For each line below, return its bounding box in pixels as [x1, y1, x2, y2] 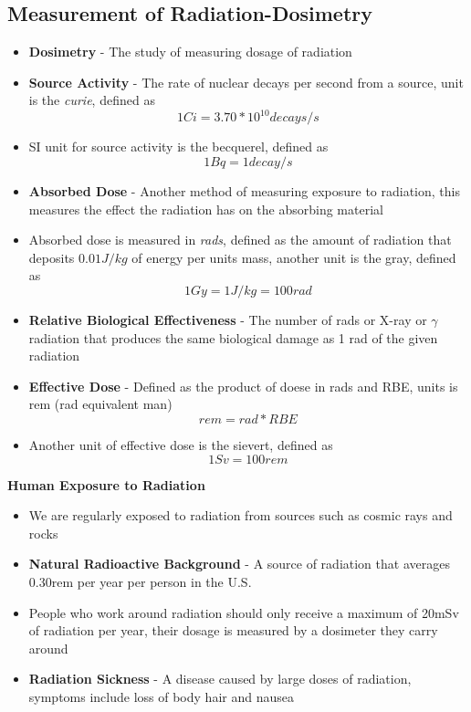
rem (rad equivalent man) [28, 394, 173, 414]
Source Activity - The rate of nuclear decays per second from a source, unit [28, 72, 464, 91]
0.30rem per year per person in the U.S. [28, 571, 252, 591]
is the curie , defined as [28, 90, 155, 110]
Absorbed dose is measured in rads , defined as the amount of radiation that [28, 230, 452, 249]
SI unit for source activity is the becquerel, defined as [28, 137, 329, 156]
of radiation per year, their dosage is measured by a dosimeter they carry [28, 621, 438, 640]
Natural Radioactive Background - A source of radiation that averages [28, 554, 450, 573]
